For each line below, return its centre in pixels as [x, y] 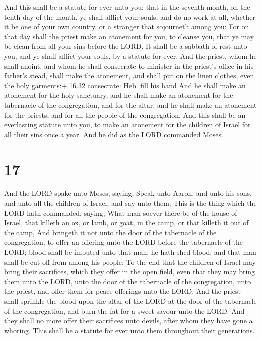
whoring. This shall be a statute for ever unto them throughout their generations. [129, 330]
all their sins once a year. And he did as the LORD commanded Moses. [114, 134]
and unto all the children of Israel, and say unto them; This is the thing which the [130, 203]
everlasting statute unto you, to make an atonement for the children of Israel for [127, 125]
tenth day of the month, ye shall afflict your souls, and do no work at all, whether [130, 16]
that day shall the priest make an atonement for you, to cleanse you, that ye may [129, 36]
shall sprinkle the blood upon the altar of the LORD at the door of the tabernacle [130, 301]
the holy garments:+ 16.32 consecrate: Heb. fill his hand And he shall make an [125, 85]
